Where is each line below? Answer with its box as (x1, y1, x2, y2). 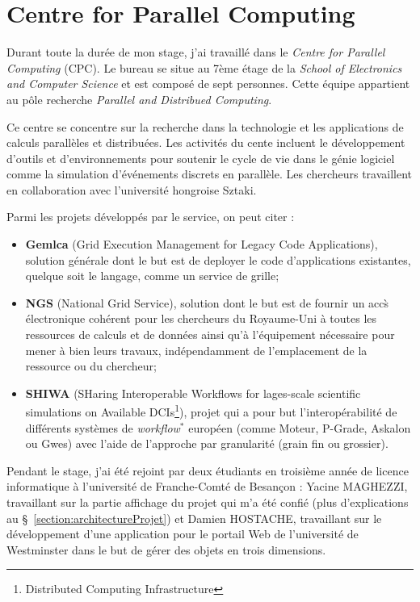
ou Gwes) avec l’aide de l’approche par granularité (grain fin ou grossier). (25, 435, 388, 452)
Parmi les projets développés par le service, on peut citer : (6, 208, 295, 225)
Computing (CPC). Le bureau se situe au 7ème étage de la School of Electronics (6, 59, 402, 76)
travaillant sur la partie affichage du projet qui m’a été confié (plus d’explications (6, 494, 409, 511)
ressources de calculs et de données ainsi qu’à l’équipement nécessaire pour (25, 326, 395, 343)
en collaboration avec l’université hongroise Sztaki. (6, 181, 257, 198)
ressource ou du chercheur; (25, 357, 157, 374)
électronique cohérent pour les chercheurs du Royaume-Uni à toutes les (25, 310, 377, 327)
